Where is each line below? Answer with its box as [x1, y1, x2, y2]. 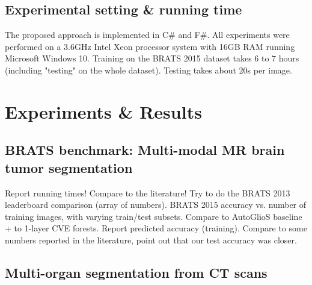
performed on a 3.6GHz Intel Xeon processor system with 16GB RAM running [5, 40, 295, 52]
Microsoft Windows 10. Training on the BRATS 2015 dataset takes [5, 52, 252, 64]
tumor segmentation [5, 158, 133, 177]
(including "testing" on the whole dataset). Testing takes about [5, 63, 236, 76]
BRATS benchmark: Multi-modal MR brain [5, 140, 285, 159]
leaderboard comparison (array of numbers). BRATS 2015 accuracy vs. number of [5, 198, 307, 211]
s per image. [247, 63, 292, 76]
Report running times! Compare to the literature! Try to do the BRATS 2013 [5, 186, 290, 199]
